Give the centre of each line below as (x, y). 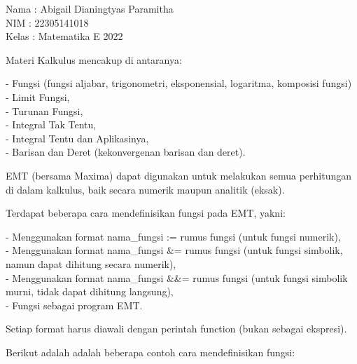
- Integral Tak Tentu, (51, 124)
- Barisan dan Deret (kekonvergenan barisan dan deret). (126, 152)
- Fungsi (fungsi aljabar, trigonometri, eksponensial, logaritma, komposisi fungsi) (179, 83)
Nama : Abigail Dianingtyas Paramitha (90, 8)
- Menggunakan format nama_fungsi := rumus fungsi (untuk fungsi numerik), (173, 236)
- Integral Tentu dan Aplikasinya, (77, 138)
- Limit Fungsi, (38, 96)
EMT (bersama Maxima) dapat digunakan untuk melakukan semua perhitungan (179, 175)
